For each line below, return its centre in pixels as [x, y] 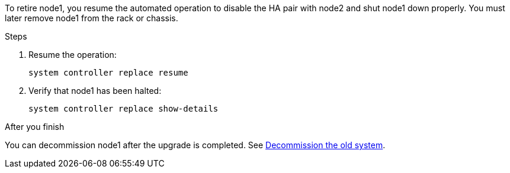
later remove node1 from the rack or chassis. [92, 18]
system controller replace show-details [124, 109]
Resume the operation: [73, 55]
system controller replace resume [108, 73]
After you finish [35, 127]
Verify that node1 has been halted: [95, 91]
